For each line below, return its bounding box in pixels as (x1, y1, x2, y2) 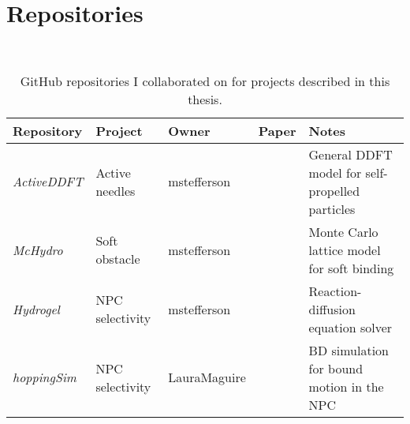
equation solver (308, 317, 393, 336)
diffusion (308, 299, 356, 318)
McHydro (13, 240, 63, 259)
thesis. (188, 89, 222, 108)
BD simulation (308, 340, 389, 359)
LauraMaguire (168, 368, 246, 387)
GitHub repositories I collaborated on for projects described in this (20, 71, 390, 90)
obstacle (95, 250, 140, 268)
